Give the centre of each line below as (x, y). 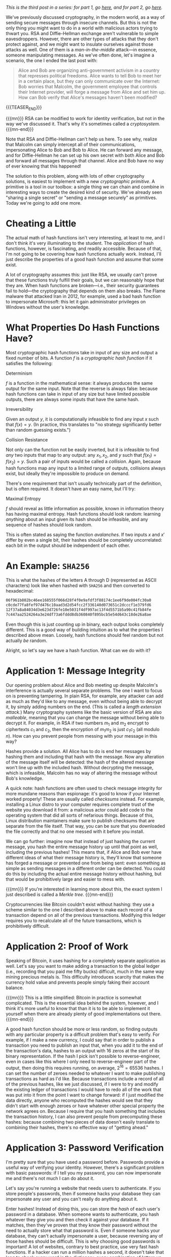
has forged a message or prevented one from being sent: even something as (86, 863)
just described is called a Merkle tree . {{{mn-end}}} (60, 895)
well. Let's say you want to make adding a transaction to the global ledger (83, 966)
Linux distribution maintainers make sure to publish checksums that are (80, 821)
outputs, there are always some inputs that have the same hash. (73, 399)
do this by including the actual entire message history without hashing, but (84, 874)
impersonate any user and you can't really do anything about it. (72, 1199)
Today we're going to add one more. (44, 203)
